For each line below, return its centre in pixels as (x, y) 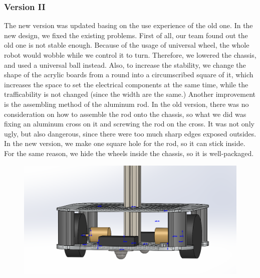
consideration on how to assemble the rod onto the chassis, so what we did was (125, 114)
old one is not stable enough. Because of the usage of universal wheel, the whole (127, 45)
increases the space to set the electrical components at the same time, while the (126, 84)
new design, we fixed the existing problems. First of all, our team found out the (126, 35)
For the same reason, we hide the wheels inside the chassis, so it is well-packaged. (129, 153)
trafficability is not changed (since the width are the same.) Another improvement (130, 94)
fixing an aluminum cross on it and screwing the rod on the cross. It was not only (129, 124)
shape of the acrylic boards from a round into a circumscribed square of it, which (129, 75)
